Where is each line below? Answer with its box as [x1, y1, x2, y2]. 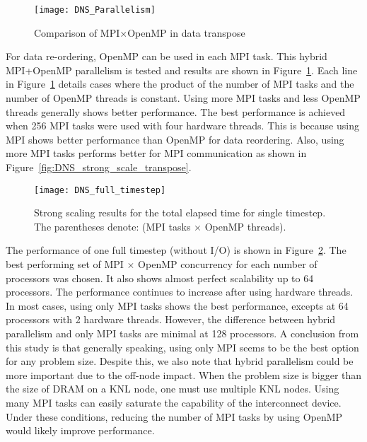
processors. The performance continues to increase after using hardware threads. [6, 284, 354, 299]
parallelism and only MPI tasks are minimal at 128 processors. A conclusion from [6, 326, 359, 340]
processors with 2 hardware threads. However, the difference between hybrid [6, 312, 336, 327]
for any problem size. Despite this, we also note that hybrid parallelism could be [6, 354, 354, 368]
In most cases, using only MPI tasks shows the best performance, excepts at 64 [6, 298, 349, 313]
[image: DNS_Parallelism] [34, 5, 156, 15]
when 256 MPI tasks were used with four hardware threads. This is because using [6, 118, 359, 133]
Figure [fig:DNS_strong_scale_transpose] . [6, 160, 192, 174]
